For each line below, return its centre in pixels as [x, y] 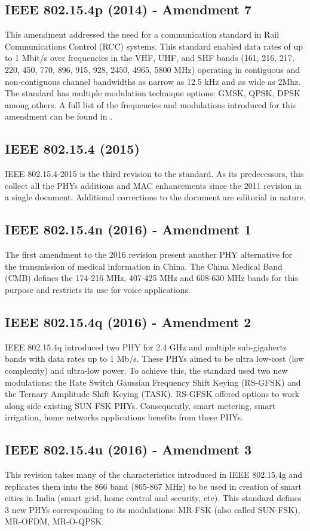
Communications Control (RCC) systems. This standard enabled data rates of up [154, 46]
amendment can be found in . [59, 116]
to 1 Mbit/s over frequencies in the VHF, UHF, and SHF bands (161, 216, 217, [150, 58]
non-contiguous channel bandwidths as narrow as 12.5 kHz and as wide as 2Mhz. [153, 81]
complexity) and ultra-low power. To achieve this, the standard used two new [146, 370]
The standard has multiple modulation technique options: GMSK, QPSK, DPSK [153, 93]
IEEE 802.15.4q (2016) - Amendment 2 [128, 321]
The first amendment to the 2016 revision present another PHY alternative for [149, 254]
